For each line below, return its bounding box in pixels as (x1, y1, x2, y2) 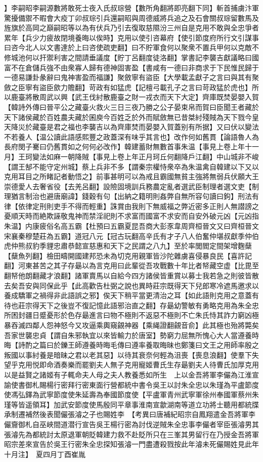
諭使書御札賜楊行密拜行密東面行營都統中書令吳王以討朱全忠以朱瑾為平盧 (4, 379, 245, 390)
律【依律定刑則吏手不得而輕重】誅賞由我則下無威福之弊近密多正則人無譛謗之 (4, 200, 259, 211)
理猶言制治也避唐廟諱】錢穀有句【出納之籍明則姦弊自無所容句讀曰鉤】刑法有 (4, 191, 259, 201)
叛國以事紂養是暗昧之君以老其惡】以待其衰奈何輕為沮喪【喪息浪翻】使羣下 (4, 349, 252, 360)
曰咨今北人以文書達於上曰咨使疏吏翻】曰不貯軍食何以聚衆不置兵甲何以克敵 (4, 42, 252, 53)
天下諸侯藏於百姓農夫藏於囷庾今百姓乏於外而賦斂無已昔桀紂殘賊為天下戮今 (4, 111, 252, 122)
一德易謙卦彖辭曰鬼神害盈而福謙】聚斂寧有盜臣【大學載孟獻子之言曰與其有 (4, 72, 252, 82)
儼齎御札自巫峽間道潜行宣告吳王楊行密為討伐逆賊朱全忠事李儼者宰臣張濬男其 (4, 418, 259, 429)
